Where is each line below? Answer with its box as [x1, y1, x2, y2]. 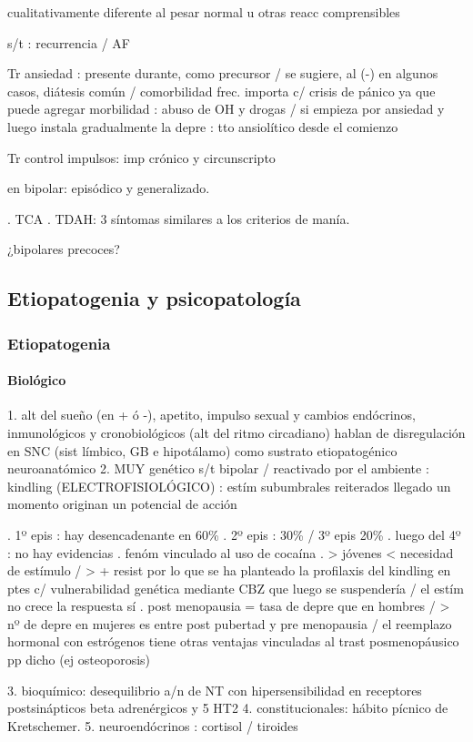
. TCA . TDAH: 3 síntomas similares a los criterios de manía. [7, 208, 350, 228]
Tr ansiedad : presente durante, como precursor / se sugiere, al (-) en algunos [7, 64, 438, 83]
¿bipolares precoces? [7, 239, 120, 259]
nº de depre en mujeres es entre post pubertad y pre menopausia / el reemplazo [7, 614, 452, 633]
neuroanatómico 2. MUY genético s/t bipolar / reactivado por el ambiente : [7, 459, 429, 478]
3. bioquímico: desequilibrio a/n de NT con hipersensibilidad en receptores [7, 680, 422, 699]
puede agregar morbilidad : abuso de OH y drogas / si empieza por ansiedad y [7, 99, 445, 118]
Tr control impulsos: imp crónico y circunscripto [7, 147, 276, 167]
